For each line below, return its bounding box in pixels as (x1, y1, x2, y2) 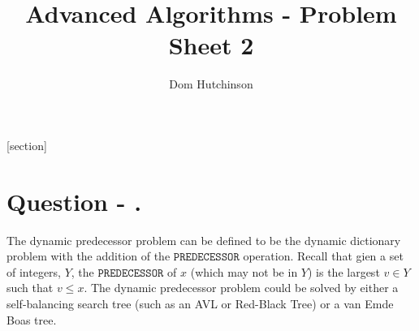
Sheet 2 (168, 28, 254, 62)
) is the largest (307, 263, 380, 280)
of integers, (6, 263, 62, 280)
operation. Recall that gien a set (243, 247, 404, 264)
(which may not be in (190, 263, 298, 280)
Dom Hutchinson (169, 75, 253, 92)
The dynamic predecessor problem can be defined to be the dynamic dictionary (6, 231, 401, 248)
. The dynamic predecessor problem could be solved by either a (84, 279, 399, 296)
